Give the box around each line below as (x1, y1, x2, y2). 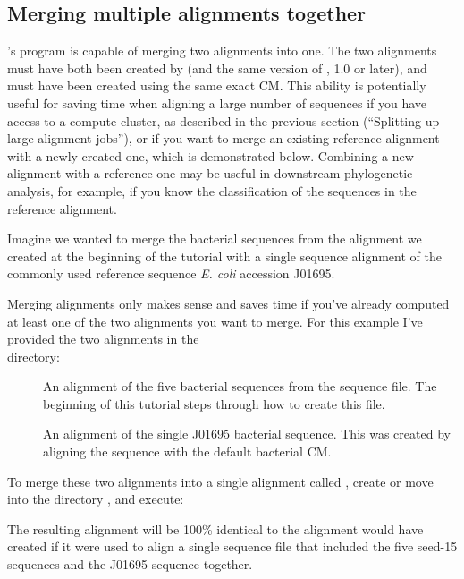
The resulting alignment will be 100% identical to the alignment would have (7, 519, 424, 538)
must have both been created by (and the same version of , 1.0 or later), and (7, 58, 427, 77)
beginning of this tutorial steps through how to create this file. (43, 394, 385, 413)
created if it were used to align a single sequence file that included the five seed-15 (7, 537, 458, 556)
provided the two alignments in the (7, 329, 199, 348)
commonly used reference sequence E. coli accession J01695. (7, 264, 335, 283)
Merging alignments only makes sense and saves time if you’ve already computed (7, 294, 450, 312)
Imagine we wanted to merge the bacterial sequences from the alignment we (7, 229, 422, 248)
